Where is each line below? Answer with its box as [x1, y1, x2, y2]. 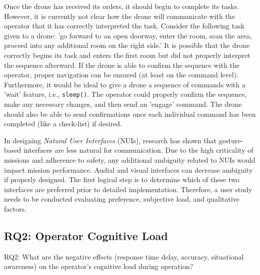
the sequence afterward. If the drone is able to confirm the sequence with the [4, 59, 239, 70]
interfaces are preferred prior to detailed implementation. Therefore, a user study [4, 184, 252, 194]
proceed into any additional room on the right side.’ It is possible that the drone [4, 40, 249, 50]
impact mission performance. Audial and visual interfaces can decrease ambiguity [4, 164, 253, 175]
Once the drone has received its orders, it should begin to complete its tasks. [4, 1, 239, 11]
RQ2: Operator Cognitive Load [4, 228, 168, 243]
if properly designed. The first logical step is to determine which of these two [4, 174, 239, 185]
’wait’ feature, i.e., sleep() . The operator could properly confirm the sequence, [4, 89, 247, 99]
